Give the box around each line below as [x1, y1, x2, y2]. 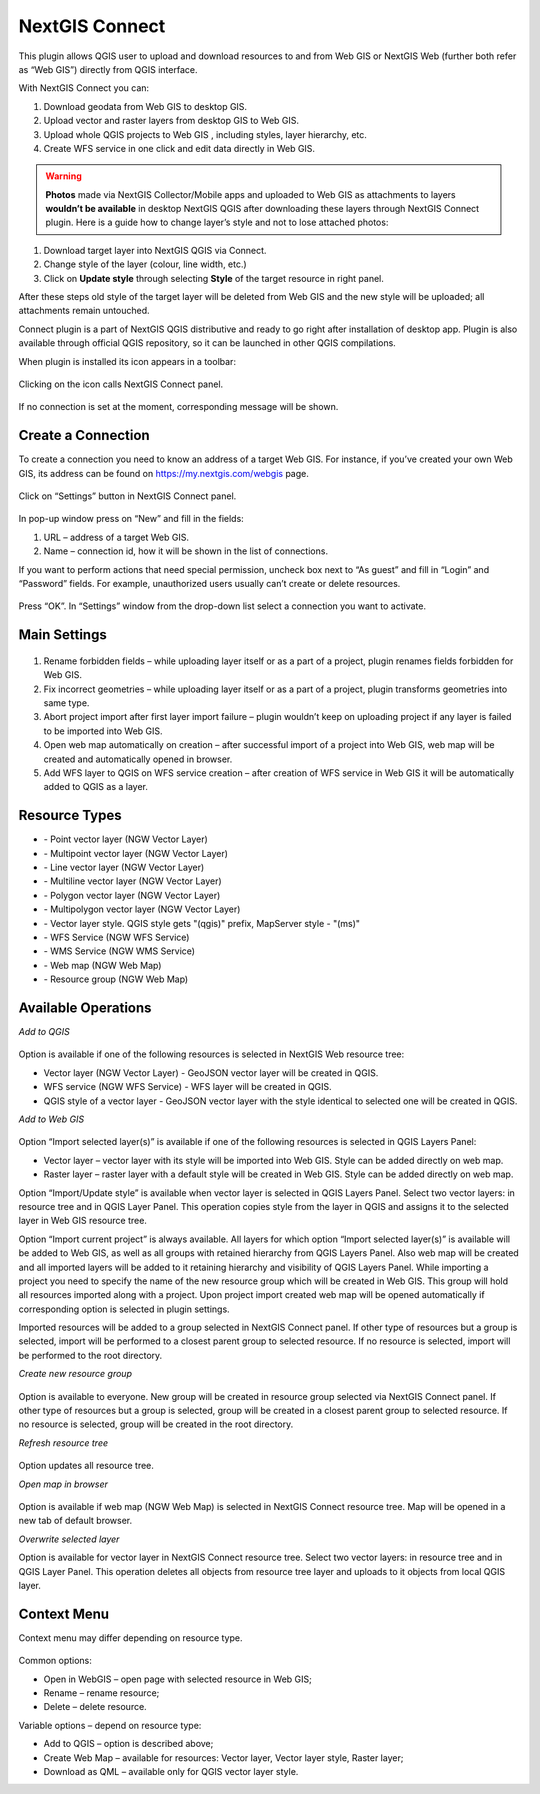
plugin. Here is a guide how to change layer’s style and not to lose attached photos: [45, 216, 389, 229]
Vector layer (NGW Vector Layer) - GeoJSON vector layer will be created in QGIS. [43, 1066, 379, 1079]
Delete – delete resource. [43, 1701, 147, 1713]
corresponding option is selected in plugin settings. [18, 1303, 230, 1315]
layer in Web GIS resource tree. [18, 1215, 147, 1227]
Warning [45, 170, 82, 182]
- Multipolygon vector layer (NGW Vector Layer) [43, 903, 241, 915]
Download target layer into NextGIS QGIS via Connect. [43, 244, 267, 256]
